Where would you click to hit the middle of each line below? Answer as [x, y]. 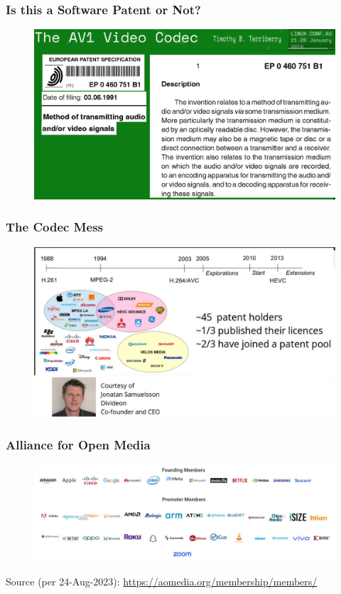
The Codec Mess [54, 227]
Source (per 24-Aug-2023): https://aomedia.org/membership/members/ [162, 582]
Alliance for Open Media [78, 444]
